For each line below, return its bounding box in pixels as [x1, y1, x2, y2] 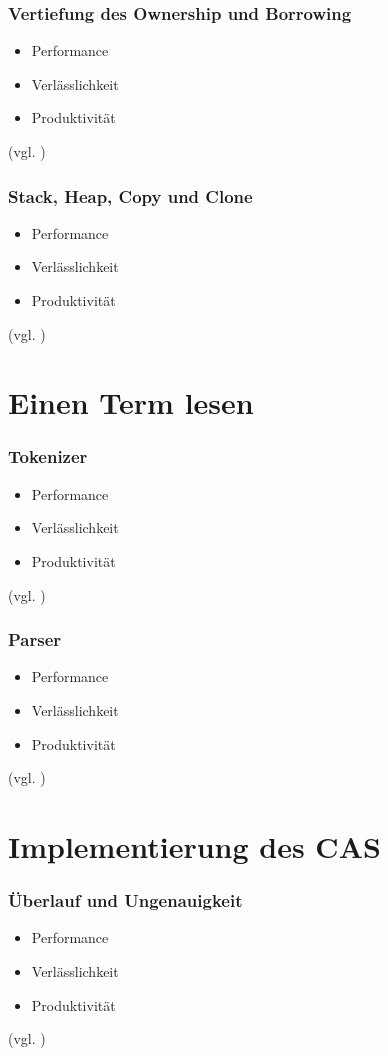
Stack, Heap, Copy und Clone [8, 183, 253, 208]
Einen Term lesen [8, 382, 254, 423]
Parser [8, 627, 62, 652]
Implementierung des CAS [8, 825, 381, 866]
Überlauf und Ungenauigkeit [8, 888, 243, 913]
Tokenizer [8, 444, 88, 469]
